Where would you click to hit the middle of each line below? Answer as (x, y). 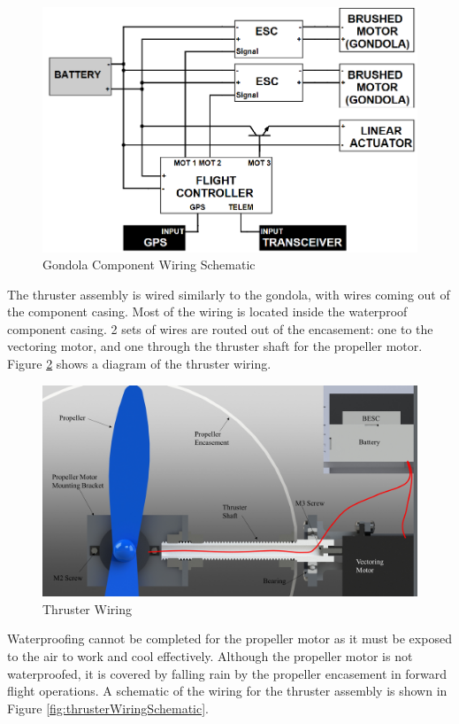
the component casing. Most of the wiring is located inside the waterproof (207, 311)
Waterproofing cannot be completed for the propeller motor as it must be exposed (229, 638)
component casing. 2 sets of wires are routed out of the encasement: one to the (220, 328)
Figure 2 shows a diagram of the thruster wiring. (139, 364)
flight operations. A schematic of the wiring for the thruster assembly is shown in (227, 691)
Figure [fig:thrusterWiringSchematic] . (108, 708)
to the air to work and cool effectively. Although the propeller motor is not (210, 655)
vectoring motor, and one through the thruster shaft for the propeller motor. (215, 346)
